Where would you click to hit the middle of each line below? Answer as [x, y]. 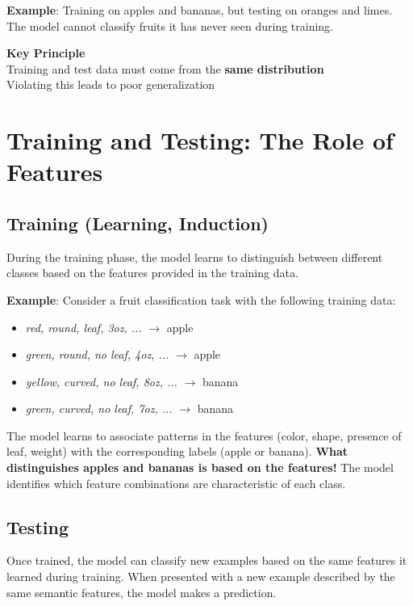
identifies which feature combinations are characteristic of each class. [176, 483]
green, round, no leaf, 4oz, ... [97, 354]
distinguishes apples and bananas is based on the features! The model [200, 467]
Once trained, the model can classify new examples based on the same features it [207, 560]
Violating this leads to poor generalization [111, 84]
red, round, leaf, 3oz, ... [83, 327]
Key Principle [46, 53]
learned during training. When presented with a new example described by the [201, 577]
